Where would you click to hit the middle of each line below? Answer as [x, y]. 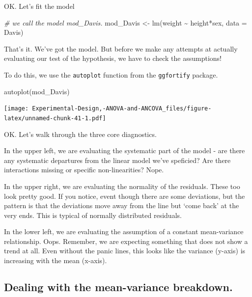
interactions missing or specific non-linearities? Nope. [84, 170]
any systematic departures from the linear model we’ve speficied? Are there [117, 160]
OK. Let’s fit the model [39, 6]
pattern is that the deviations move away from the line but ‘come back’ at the [122, 205]
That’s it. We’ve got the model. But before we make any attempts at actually [121, 48]
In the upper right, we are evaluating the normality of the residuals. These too [122, 186]
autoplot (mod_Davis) [37, 91]
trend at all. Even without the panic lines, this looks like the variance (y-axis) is [125, 251]
